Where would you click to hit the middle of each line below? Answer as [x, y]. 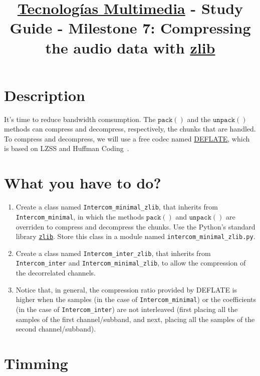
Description [45, 95]
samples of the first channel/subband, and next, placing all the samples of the [135, 319]
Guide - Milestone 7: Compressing [130, 28]
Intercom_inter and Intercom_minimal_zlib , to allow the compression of [131, 263]
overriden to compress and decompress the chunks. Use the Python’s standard [136, 226]
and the [199, 119]
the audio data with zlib [130, 47]
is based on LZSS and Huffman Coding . [67, 148]
